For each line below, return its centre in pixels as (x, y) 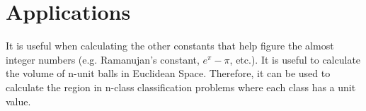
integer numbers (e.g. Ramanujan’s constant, (103, 59)
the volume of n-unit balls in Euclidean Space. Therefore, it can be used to (168, 73)
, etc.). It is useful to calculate (295, 59)
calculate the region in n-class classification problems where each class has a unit (181, 87)
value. (18, 101)
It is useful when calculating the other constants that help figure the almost (170, 46)
